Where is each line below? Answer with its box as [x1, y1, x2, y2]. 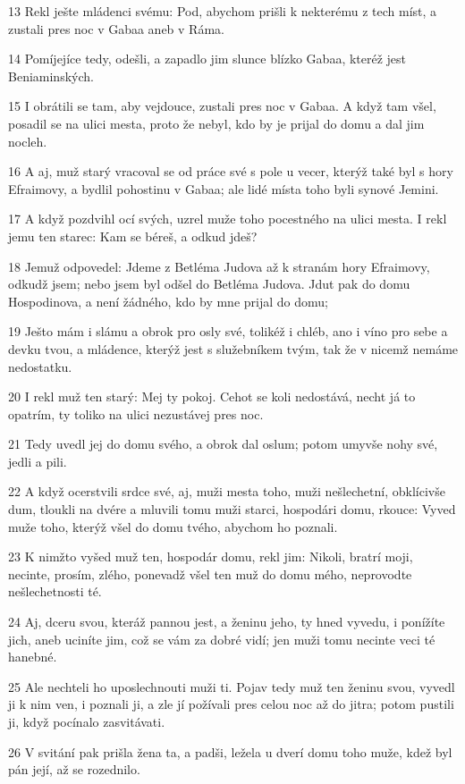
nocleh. [8, 131, 47, 150]
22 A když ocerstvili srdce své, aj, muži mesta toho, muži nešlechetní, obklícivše [8, 482, 445, 501]
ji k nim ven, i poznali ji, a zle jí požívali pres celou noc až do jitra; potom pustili [8, 695, 454, 713]
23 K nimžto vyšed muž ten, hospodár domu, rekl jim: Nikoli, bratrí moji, [8, 547, 413, 566]
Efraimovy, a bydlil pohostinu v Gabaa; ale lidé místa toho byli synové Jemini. [8, 179, 439, 198]
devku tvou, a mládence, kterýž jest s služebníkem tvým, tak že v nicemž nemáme [8, 339, 459, 358]
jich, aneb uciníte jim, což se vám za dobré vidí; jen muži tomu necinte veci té [8, 629, 435, 648]
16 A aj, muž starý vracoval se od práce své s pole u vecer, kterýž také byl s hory [8, 162, 453, 181]
